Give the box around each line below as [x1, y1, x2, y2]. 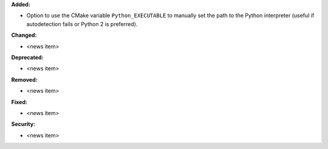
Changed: [11, 31, 37, 39]
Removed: [11, 76, 38, 83]
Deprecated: [11, 53, 44, 61]
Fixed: [11, 98, 27, 105]
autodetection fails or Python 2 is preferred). [26, 20, 138, 27]
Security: [11, 121, 36, 128]
